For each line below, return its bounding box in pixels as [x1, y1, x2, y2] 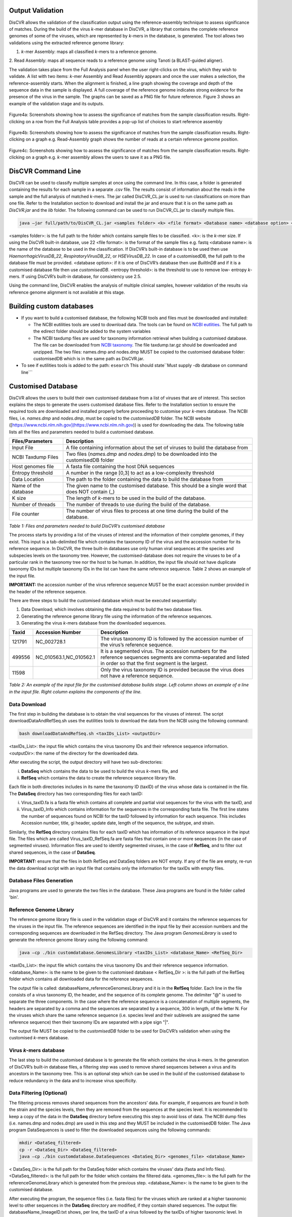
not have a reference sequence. [100, 672, 174, 679]
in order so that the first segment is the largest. [100, 660, 208, 667]
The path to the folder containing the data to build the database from [66, 476, 223, 482]
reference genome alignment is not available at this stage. [9, 289, 125, 295]
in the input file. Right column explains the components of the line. [9, 689, 142, 695]
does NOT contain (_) [66, 488, 115, 495]
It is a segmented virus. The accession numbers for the [100, 648, 227, 655]
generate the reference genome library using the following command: [9, 937, 148, 943]
